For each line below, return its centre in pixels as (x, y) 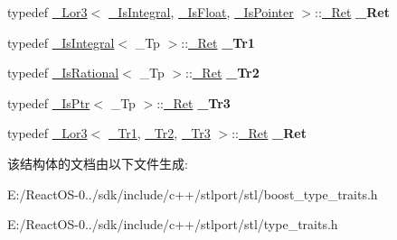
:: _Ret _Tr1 (218, 42)
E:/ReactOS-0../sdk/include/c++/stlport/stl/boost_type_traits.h (193, 194)
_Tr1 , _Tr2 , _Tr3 (159, 133)
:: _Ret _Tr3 (194, 102)
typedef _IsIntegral (61, 42)
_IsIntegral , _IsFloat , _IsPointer (201, 12)
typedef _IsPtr (49, 102)
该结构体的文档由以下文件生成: (98, 163)
